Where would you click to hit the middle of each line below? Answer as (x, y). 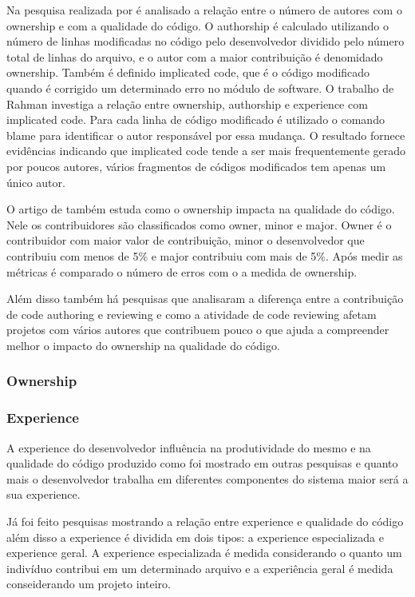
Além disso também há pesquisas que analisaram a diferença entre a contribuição (205, 298)
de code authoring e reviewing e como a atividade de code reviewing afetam (192, 314)
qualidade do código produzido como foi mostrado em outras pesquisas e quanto (202, 463)
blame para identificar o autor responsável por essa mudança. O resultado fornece (206, 135)
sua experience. (43, 494)
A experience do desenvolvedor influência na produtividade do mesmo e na (189, 447)
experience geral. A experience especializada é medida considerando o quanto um (204, 553)
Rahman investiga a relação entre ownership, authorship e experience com (187, 103)
